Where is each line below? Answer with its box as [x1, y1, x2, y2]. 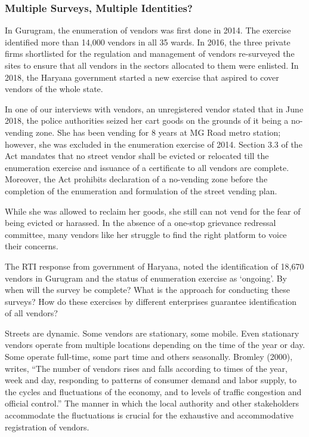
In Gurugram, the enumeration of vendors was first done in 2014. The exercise [5, 24, 291, 36]
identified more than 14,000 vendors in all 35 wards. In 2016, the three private [5, 35, 291, 48]
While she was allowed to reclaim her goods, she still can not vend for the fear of [5, 204, 301, 217]
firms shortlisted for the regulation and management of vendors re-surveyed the [5, 47, 295, 60]
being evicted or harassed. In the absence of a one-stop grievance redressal [5, 216, 276, 229]
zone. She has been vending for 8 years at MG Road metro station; [36, 126, 281, 138]
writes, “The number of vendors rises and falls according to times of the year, [5, 362, 288, 374]
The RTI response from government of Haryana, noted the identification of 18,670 [5, 259, 304, 272]
